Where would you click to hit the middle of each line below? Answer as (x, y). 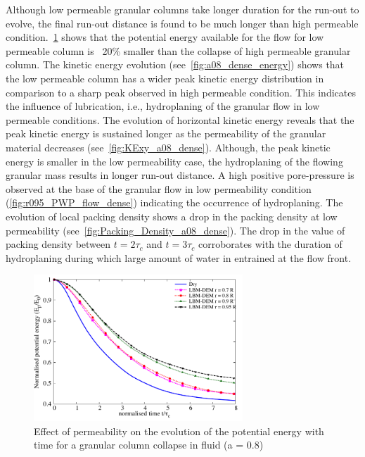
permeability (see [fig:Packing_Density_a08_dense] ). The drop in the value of (175, 230)
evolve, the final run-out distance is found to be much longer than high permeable (182, 23)
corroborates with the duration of (270, 244)
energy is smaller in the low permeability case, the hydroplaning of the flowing (174, 161)
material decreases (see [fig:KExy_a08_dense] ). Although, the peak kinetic (168, 147)
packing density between (58, 244)
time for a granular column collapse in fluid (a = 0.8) (149, 445)
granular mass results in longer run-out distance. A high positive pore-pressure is (180, 175)
